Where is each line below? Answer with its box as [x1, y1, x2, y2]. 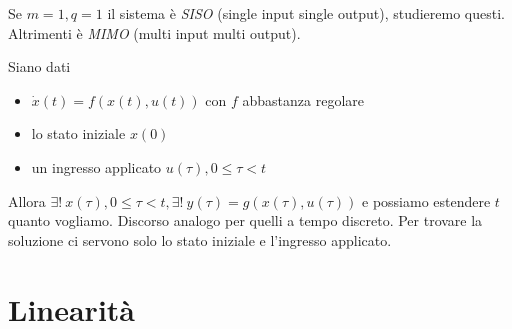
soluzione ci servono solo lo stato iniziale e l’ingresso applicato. [8, 229, 392, 250]
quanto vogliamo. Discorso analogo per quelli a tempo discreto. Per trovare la [8, 210, 483, 231]
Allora [8, 190, 46, 211]
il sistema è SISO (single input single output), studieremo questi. [107, 3, 505, 23]
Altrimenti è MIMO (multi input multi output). [8, 22, 301, 43]
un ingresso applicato [31, 156, 162, 177]
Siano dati [8, 56, 71, 77]
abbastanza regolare [242, 89, 365, 110]
